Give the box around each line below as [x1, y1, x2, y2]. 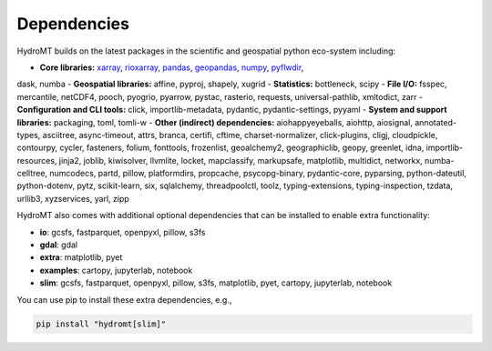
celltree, [16, 168, 48, 179]
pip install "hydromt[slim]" [36, 318, 167, 329]
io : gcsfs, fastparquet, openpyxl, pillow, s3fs [39, 226, 206, 237]
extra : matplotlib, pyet [39, 252, 123, 263]
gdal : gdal [39, 239, 77, 250]
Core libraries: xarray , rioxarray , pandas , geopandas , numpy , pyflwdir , [39, 62, 304, 73]
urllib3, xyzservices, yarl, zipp [16, 193, 129, 204]
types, [16, 129, 41, 140]
